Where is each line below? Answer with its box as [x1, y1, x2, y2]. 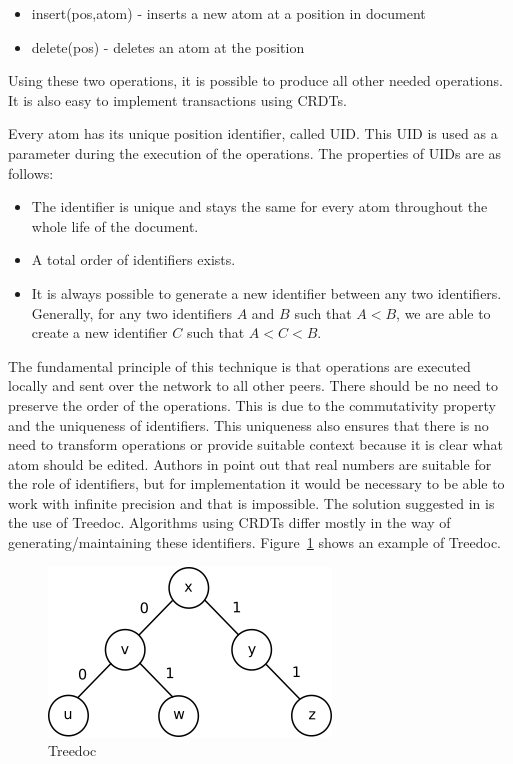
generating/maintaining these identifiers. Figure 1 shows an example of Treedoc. [8, 532, 502, 553]
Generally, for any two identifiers [31, 302, 232, 323]
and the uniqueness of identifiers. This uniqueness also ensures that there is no [8, 414, 489, 435]
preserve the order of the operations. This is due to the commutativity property [8, 394, 496, 415]
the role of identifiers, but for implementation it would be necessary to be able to [8, 473, 505, 494]
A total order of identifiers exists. [31, 249, 236, 270]
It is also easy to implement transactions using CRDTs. [8, 89, 347, 110]
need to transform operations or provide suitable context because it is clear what [8, 434, 503, 455]
